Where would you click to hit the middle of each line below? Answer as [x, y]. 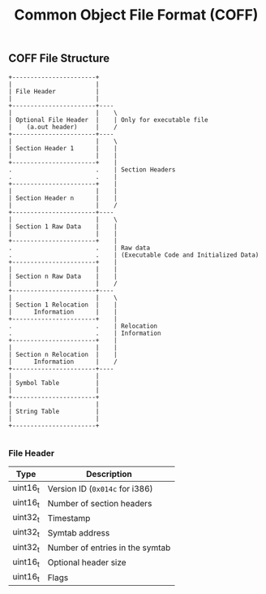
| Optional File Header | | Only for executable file [108, 119]
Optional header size [87, 562]
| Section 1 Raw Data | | [63, 226]
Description [109, 474]
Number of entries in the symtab [109, 548]
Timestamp [69, 518]
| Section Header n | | [63, 198]
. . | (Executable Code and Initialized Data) [134, 255]
